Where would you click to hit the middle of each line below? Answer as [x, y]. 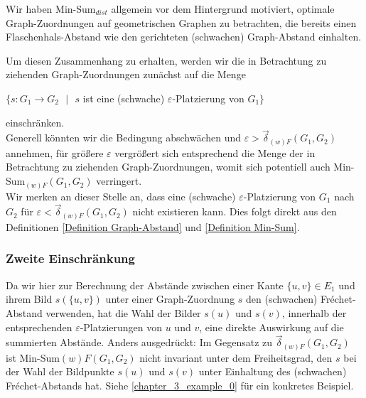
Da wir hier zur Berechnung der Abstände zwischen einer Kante [145, 285]
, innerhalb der [314, 312]
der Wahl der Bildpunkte [60, 371]
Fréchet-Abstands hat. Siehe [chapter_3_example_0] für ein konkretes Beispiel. [180, 386]
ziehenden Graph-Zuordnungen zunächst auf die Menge [126, 74]
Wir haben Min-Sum [51, 9]
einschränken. [35, 122]
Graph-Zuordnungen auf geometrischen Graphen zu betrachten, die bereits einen [181, 22]
